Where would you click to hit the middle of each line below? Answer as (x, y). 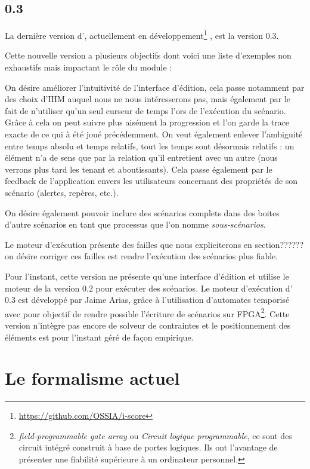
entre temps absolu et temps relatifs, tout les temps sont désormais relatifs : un (150, 145)
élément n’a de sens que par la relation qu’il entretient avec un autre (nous (141, 157)
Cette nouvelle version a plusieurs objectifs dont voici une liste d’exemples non (148, 55)
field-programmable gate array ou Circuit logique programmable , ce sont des (155, 435)
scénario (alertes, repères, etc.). (62, 192)
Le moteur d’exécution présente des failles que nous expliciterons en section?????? (154, 244)
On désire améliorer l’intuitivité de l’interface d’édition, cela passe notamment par (155, 87)
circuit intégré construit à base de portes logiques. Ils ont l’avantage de (148, 447)
